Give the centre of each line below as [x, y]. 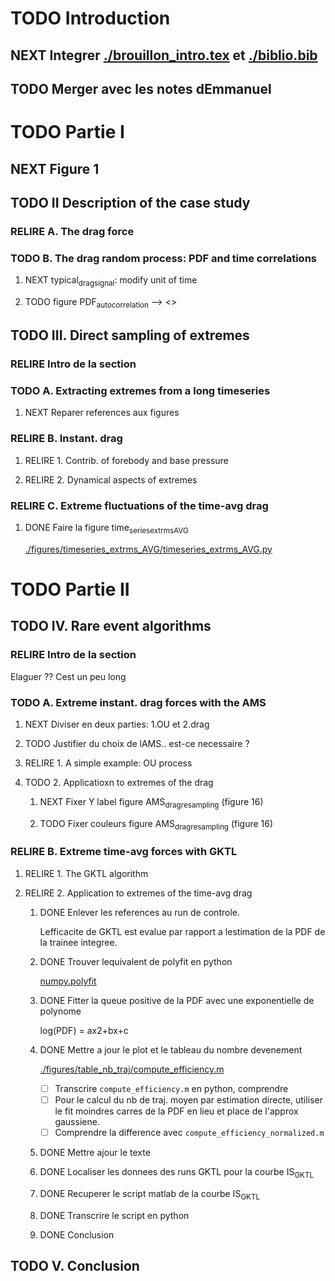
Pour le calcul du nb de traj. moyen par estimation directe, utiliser [188, 1099]
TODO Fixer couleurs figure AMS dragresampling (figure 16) [156, 824]
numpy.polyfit [68, 981]
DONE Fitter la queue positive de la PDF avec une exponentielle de [177, 1000]
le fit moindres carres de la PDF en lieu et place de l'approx [176, 1111]
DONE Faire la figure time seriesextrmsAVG [106, 528]
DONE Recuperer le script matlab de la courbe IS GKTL [150, 1194]
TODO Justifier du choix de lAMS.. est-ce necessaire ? [137, 743]
